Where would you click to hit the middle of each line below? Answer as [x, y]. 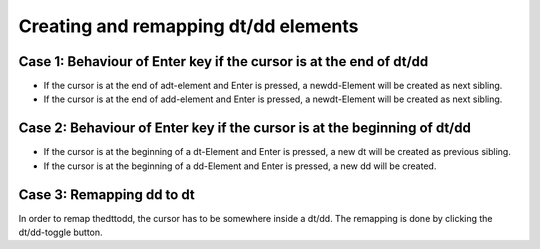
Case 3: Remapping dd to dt [106, 194]
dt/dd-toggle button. [61, 232]
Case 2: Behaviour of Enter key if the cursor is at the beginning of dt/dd [245, 128]
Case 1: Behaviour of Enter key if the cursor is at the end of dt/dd [223, 61]
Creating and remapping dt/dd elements [188, 26]
